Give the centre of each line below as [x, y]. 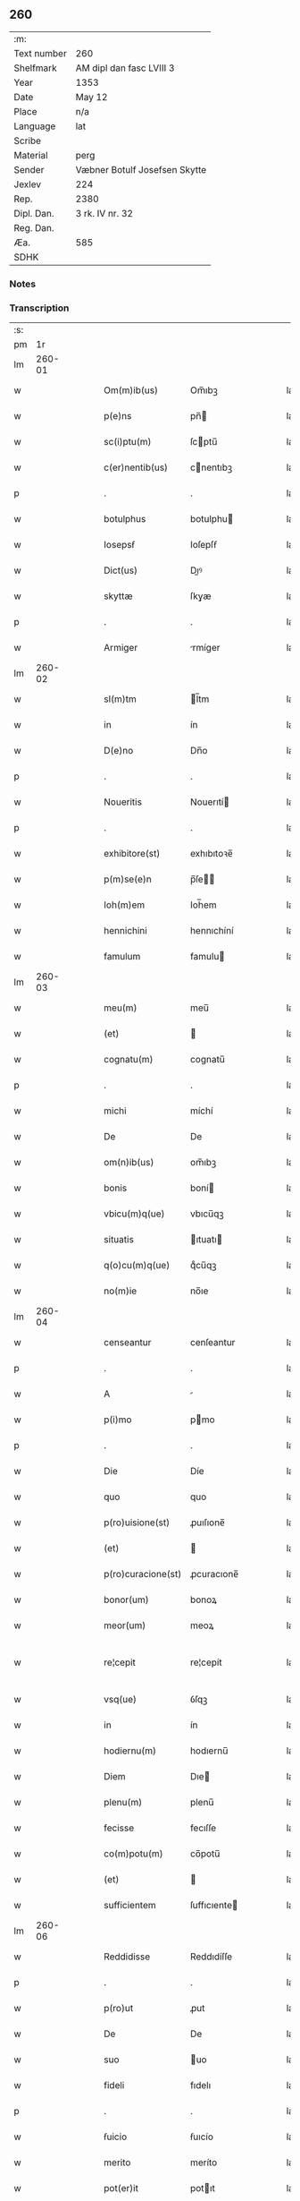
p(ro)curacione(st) [143, 1574]
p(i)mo [118, 1420]
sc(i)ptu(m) [128, 442]
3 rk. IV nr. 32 [104, 213]
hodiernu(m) [130, 1751]
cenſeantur [213, 1343]
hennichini [125, 931]
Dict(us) [121, 570]
